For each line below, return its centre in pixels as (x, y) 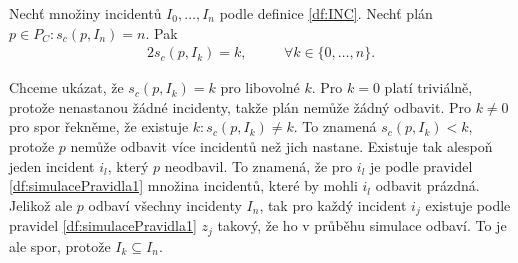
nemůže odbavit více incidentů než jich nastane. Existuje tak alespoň (281, 146)
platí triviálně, (428, 87)
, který (128, 165)
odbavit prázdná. (427, 185)
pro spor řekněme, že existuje (99, 126)
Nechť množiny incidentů (85, 13)
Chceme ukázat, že (66, 87)
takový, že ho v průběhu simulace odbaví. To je (362, 225)
